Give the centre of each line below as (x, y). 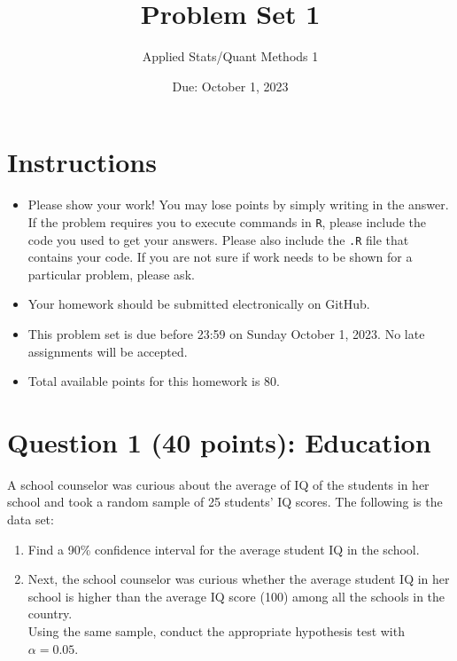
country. (50, 614)
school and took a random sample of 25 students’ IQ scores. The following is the (225, 502)
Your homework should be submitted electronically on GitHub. (199, 304)
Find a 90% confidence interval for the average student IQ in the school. (224, 549)
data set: (31, 519)
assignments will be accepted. (108, 351)
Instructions (82, 162)
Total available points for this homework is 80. (154, 381)
